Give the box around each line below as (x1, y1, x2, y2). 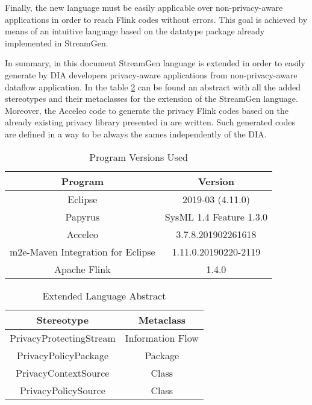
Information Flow (125, 330, 199, 345)
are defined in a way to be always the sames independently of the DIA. (5, 127, 267, 140)
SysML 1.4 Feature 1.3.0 (164, 209, 268, 224)
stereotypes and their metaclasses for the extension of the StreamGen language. (5, 92, 298, 105)
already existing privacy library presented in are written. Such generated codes (5, 116, 296, 128)
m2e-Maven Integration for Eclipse (10, 244, 155, 259)
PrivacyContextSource (16, 365, 110, 380)
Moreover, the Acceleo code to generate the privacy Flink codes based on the (5, 104, 289, 116)
